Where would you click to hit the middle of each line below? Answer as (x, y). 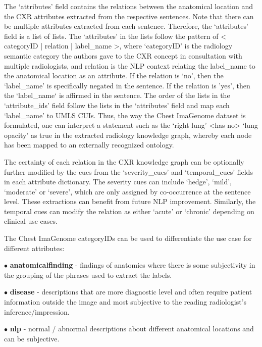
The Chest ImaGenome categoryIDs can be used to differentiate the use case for (128, 238)
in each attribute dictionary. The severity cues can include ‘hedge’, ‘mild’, (118, 182)
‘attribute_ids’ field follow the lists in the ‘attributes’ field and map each (117, 105)
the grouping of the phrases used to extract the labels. (88, 275)
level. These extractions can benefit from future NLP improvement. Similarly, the (130, 201)
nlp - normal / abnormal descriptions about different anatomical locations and (132, 329)
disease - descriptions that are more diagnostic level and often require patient (131, 292)
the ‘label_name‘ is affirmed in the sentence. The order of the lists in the (117, 95)
